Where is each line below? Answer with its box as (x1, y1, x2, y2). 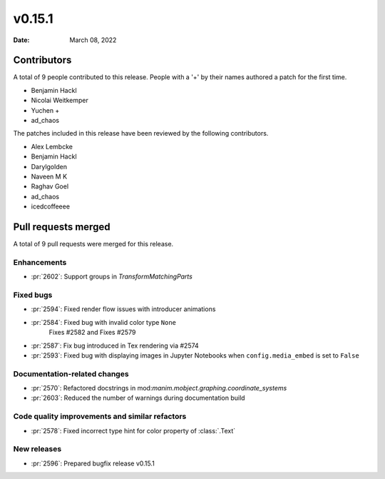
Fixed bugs (13, 290, 53, 300)
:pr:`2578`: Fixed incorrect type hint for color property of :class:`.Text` (31, 426, 236, 435)
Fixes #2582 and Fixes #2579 (48, 328, 136, 337)
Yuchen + (31, 106, 60, 114)
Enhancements (13, 257, 67, 267)
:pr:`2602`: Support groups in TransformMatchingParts (31, 272, 192, 281)
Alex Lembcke (31, 142, 73, 151)
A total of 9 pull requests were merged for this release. (13, 240, 174, 248)
